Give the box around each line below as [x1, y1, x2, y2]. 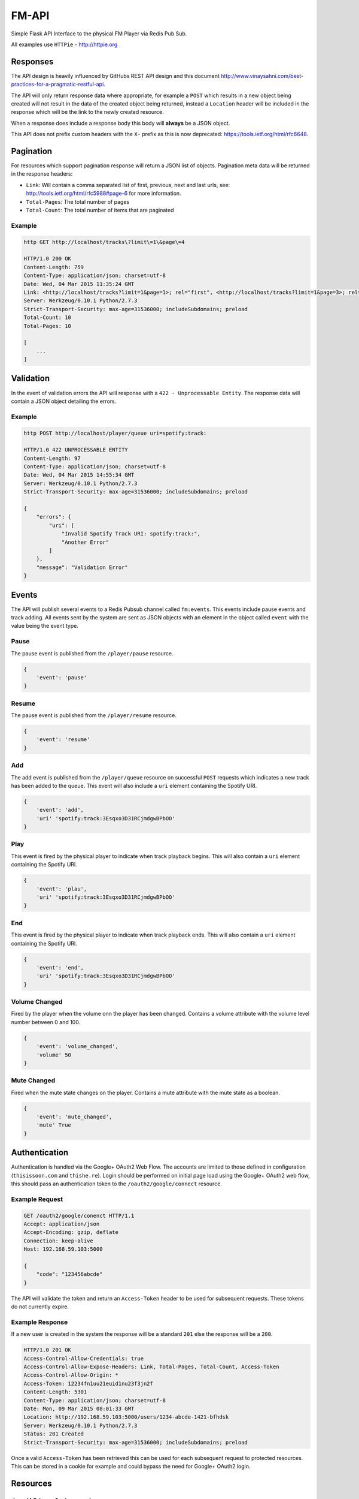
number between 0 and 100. [11, 1018, 81, 1025]
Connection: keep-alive [23, 1237, 94, 1244]
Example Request [11, 1195, 63, 1203]
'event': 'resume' [36, 736, 90, 743]
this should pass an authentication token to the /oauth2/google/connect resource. [11, 1180, 223, 1187]
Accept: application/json [23, 1221, 100, 1227]
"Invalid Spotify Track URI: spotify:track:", [61, 531, 200, 537]
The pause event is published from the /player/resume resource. [11, 712, 177, 719]
